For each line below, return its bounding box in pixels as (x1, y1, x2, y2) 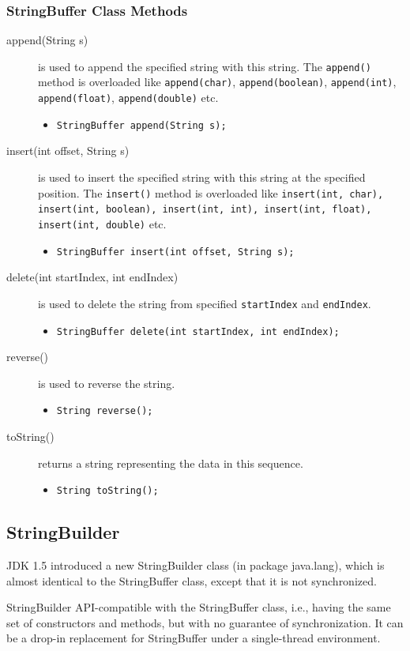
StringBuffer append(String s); (56, 119, 227, 131)
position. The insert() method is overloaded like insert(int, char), (38, 184, 384, 201)
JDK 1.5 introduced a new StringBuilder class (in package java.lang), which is (6, 557, 385, 574)
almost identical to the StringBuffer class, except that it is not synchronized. (6, 572, 377, 589)
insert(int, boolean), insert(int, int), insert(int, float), (38, 204, 372, 216)
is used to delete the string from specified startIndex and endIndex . (38, 295, 371, 311)
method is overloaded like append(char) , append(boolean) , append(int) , (38, 73, 397, 90)
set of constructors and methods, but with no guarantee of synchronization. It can (6, 614, 404, 630)
